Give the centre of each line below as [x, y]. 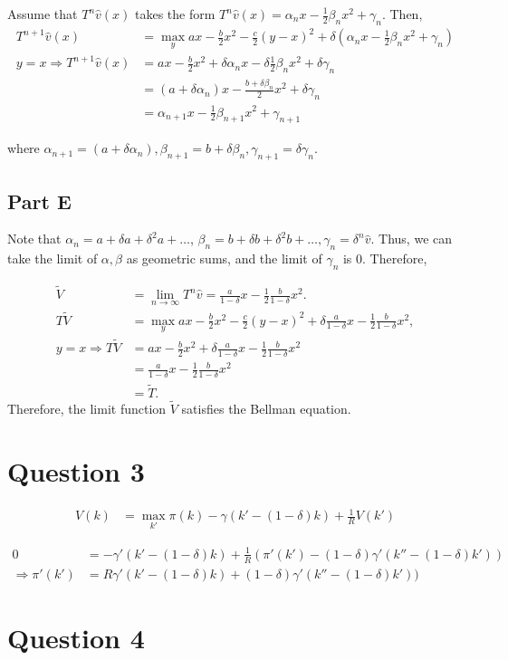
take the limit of [53, 258]
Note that [34, 239]
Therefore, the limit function [87, 408]
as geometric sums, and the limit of [224, 258]
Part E [39, 201]
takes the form [175, 14]
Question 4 [76, 637]
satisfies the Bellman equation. [266, 408]
